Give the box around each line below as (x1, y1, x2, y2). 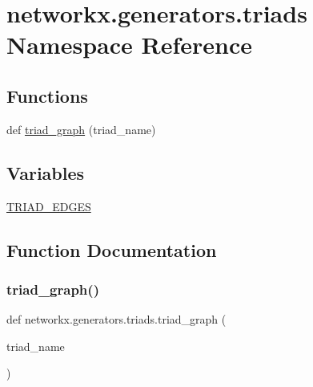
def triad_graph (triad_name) (6, 120, 156, 137)
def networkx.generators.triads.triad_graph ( (6, 311, 227, 328)
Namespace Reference (6, 28, 252, 61)
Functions (6, 83, 88, 108)
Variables (6, 160, 85, 185)
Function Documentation (6, 237, 217, 262)
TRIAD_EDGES (6, 198, 91, 214)
